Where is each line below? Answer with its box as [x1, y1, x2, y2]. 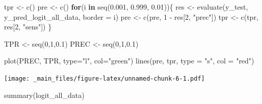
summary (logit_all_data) [4, 89, 85, 100]
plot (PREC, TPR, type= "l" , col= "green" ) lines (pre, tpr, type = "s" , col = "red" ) [4, 55, 254, 66]
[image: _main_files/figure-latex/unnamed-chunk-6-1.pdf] [4, 75, 205, 82]
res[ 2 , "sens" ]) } [4, 21, 52, 32]
